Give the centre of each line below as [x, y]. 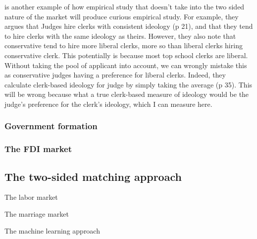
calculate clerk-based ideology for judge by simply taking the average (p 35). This [128, 84]
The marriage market [37, 214]
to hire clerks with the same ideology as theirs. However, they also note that [120, 36]
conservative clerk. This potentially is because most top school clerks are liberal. [126, 55]
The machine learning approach [52, 230]
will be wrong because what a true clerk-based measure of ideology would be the [127, 94]
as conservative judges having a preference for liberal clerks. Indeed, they [115, 75]
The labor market [31, 197]
